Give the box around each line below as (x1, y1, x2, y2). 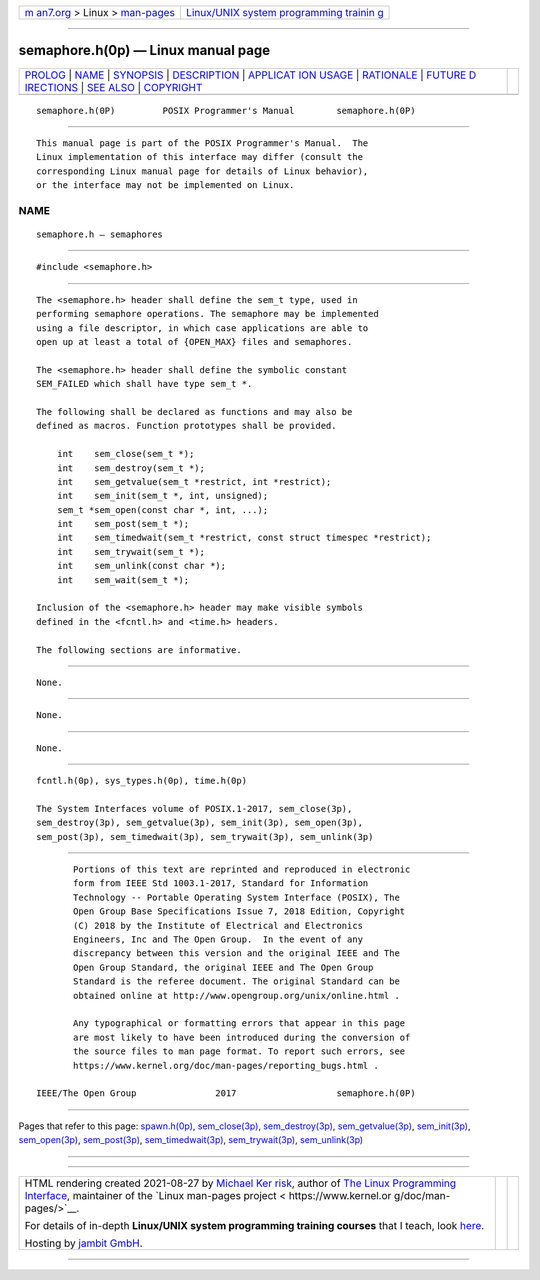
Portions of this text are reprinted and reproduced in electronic (73, 864, 411, 875)
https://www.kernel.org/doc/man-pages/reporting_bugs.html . (73, 1060, 379, 1071)
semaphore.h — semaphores (36, 229, 164, 240)
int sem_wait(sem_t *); (56, 574, 190, 585)
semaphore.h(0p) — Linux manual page (18, 42, 271, 59)
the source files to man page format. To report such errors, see (73, 1046, 406, 1057)
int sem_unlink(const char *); (56, 560, 227, 572)
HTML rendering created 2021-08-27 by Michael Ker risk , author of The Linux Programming (24, 1176, 457, 1190)
